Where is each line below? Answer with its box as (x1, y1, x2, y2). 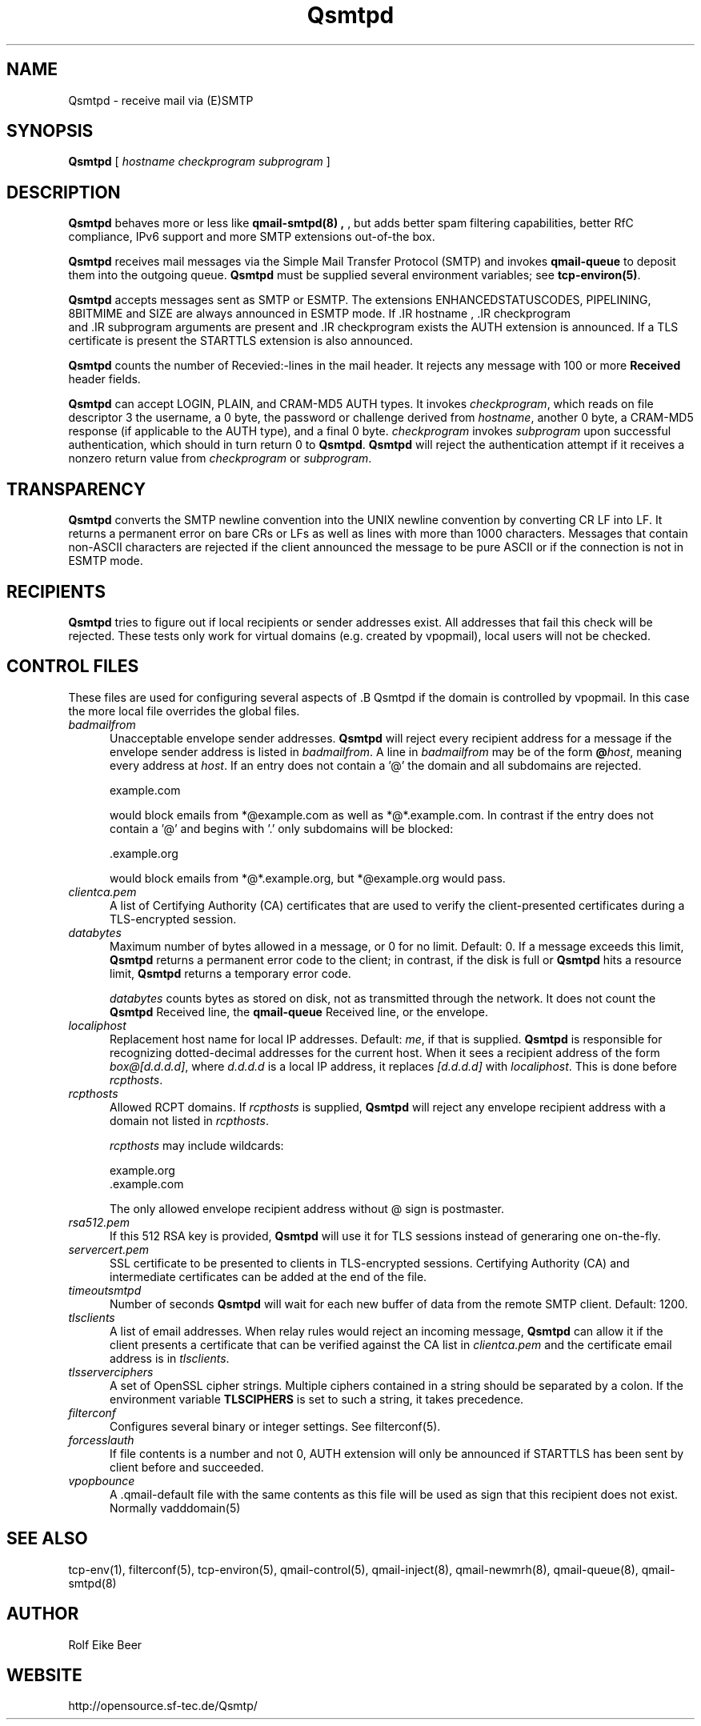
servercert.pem (68, 1242, 150, 1256)
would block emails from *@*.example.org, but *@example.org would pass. (110, 871, 506, 885)
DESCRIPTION (6, 182, 121, 202)
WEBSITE (6, 1664, 82, 1685)
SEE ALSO (6, 1528, 88, 1549)
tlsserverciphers (68, 1364, 154, 1379)
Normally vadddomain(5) (110, 1500, 241, 1515)
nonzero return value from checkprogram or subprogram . (68, 451, 372, 466)
